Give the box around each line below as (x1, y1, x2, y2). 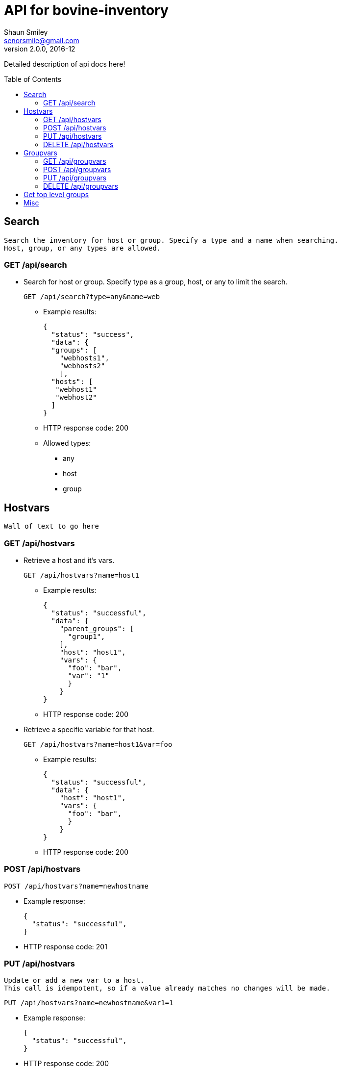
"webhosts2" (59, 362, 105, 370)
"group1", (68, 632, 105, 640)
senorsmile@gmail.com (4, 36, 79, 45)
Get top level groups (24, 190, 89, 199)
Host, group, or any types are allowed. (4, 244, 161, 252)
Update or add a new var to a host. (4, 976, 145, 985)
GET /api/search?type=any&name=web (24, 293, 160, 301)
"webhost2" (55, 393, 97, 402)
